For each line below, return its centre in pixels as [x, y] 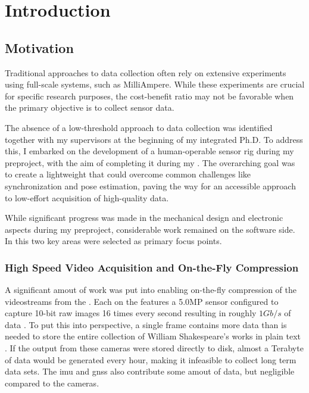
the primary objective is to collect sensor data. [90, 107]
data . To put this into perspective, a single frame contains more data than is [146, 324]
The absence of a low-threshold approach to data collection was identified [139, 127]
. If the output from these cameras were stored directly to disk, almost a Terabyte [154, 348]
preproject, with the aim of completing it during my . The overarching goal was [150, 162]
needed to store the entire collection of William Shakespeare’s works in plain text [153, 336]
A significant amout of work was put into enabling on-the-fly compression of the [151, 290]
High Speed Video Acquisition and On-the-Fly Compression [152, 267]
